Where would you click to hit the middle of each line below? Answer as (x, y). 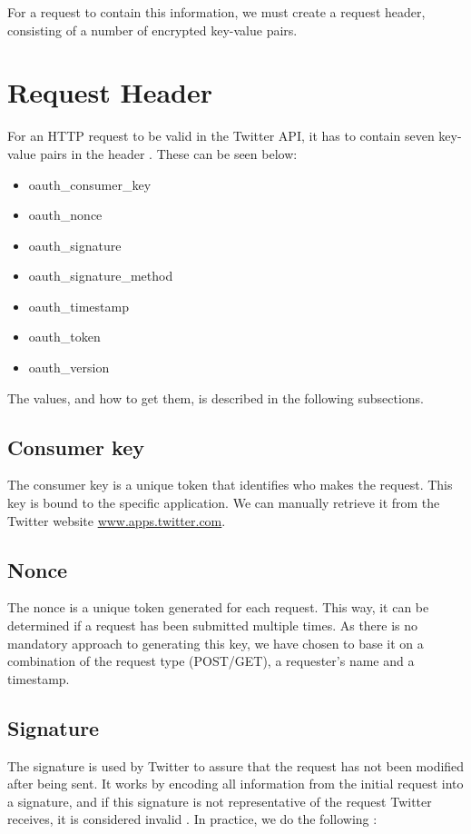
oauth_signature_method (101, 276)
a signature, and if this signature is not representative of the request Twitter (220, 801)
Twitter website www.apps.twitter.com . (117, 520)
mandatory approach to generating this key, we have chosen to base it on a (216, 643)
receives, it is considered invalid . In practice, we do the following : (192, 819)
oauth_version (69, 367)
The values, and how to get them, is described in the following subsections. (216, 397)
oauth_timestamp (78, 306)
